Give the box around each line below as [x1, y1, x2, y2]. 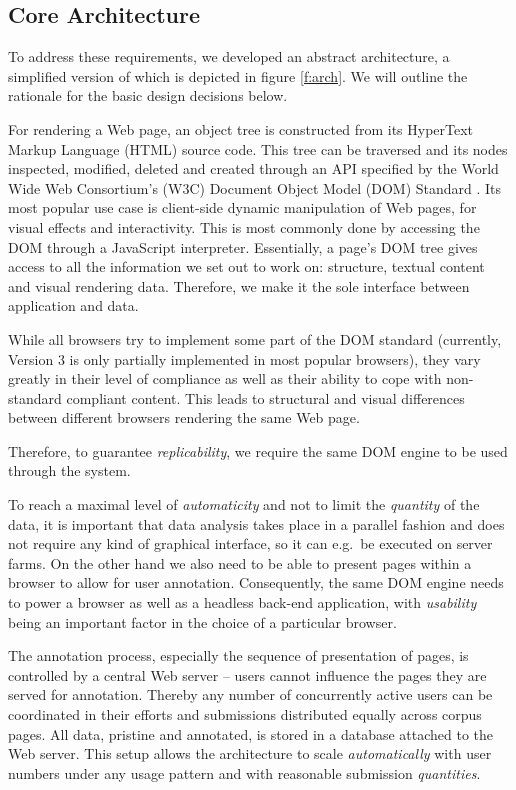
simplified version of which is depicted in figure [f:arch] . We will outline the [8, 65, 468, 86]
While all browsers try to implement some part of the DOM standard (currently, [8, 328, 502, 349]
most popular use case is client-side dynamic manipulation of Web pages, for [8, 197, 477, 218]
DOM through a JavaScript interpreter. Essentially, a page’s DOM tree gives [8, 236, 478, 257]
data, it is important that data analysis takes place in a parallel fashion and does [8, 513, 505, 534]
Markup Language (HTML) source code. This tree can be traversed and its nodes [8, 138, 508, 159]
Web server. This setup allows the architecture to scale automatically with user [8, 743, 492, 764]
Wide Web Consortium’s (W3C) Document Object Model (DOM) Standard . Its [8, 177, 502, 198]
